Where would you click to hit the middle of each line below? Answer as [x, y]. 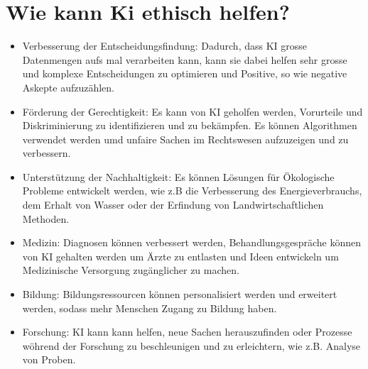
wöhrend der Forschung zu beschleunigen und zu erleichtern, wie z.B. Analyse [191, 345]
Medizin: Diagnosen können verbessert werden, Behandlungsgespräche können [191, 242]
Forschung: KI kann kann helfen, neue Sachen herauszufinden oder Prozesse [187, 332]
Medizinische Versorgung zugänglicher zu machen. [131, 270]
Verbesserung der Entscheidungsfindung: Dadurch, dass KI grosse [165, 46]
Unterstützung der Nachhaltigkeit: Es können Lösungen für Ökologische [178, 176]
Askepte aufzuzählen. [68, 87]
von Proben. [49, 359]
